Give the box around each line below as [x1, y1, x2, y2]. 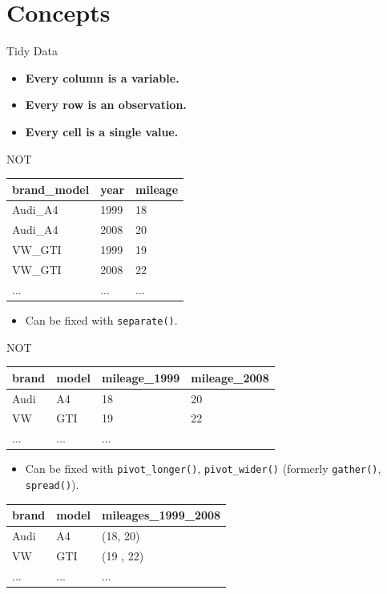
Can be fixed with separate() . [25, 311, 178, 328]
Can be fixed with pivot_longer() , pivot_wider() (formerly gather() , [25, 460, 381, 477]
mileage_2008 [191, 369, 269, 386]
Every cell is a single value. [25, 123, 179, 139]
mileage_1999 [102, 369, 180, 386]
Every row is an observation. [25, 96, 187, 113]
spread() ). [25, 475, 79, 492]
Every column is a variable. [25, 69, 179, 86]
